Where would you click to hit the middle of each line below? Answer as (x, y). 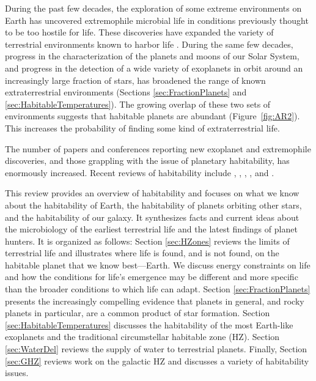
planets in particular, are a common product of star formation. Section (138, 313)
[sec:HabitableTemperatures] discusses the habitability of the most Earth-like (149, 324)
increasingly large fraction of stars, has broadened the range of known (135, 80)
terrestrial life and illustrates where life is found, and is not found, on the (142, 253)
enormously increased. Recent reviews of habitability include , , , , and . (140, 172)
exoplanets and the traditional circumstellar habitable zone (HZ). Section (142, 337)
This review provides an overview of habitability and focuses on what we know (152, 193)
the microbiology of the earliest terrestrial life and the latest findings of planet (151, 229)
